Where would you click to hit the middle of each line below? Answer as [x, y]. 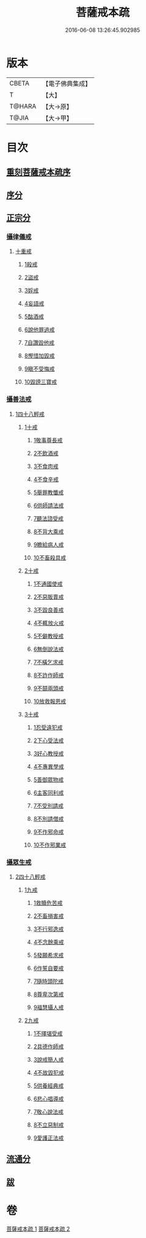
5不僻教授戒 [49, 636]
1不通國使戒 [48, 584]
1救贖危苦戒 [48, 903]
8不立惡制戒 [49, 1124]
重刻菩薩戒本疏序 [38, 172]
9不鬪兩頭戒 [49, 688]
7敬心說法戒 [49, 1111]
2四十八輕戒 [30, 877]
